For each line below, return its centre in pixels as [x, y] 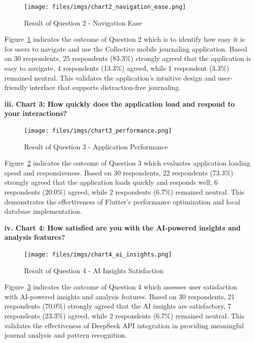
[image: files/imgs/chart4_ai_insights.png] [98, 255]
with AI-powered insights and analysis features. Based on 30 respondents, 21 [120, 296]
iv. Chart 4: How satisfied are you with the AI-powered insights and [123, 227]
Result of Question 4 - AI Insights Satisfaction [94, 270]
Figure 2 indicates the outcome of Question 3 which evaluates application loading [127, 163]
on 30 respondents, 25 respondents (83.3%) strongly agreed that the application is [128, 58]
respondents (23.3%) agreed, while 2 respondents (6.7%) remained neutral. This [125, 316]
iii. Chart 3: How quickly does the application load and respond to [120, 103]
